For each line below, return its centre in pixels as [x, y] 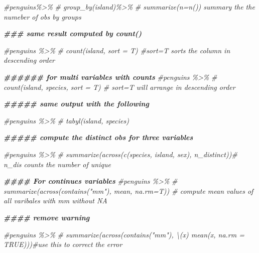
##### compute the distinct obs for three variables [98, 137]
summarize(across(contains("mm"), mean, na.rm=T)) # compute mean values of [128, 191]
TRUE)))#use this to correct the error [63, 244]
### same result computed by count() [73, 33]
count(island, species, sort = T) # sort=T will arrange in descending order [119, 87]
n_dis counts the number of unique [57, 164]
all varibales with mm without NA [55, 201]
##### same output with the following [77, 104]
